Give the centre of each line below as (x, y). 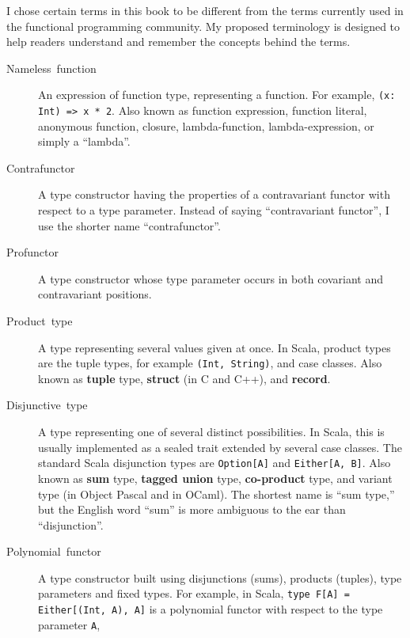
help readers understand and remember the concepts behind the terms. (178, 42)
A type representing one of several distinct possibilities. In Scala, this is (211, 432)
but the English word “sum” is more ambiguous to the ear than (192, 509)
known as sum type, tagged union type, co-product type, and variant (215, 478)
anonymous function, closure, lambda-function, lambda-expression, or (206, 125)
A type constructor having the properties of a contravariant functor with (214, 194)
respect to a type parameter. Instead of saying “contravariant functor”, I (214, 210)
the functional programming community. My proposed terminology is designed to (203, 26)
